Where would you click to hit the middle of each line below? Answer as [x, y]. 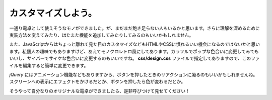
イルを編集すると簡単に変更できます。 [49, 65]
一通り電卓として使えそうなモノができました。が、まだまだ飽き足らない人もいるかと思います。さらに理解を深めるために [135, 28]
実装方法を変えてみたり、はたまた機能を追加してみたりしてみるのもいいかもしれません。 [101, 35]
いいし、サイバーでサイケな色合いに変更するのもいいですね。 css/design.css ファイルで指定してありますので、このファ [134, 58]
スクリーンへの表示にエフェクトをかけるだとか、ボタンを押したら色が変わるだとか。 [97, 82]
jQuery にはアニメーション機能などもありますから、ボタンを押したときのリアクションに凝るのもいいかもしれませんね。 [133, 74]
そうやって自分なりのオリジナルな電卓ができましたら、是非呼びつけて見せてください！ [99, 91]
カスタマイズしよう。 [53, 13]
